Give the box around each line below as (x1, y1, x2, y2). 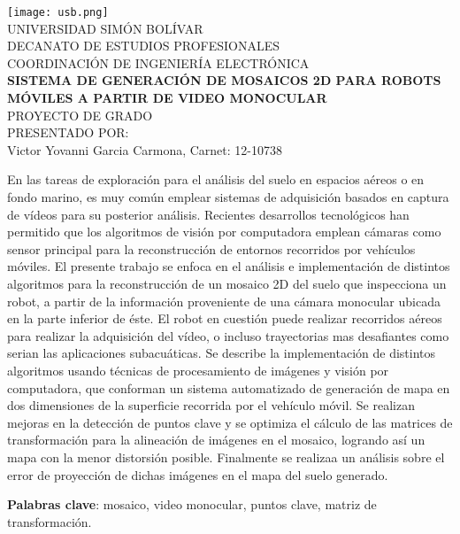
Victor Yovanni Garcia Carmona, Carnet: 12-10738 (7, 140, 282, 159)
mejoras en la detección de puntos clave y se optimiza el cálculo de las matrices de (7, 413, 453, 431)
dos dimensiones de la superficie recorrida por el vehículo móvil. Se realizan (7, 396, 415, 414)
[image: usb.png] (7, 6, 109, 19)
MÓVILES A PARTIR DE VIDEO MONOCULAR (7, 89, 327, 107)
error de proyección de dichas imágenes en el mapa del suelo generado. (7, 465, 388, 484)
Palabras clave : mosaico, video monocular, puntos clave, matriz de (7, 495, 377, 514)
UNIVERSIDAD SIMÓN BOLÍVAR (7, 19, 203, 37)
